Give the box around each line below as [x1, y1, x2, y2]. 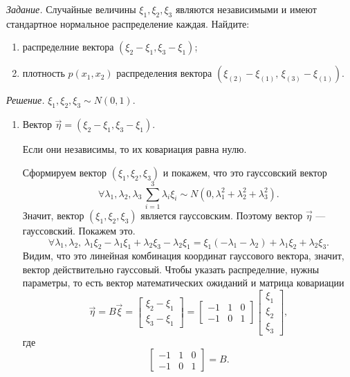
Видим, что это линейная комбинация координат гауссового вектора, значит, [22, 248, 344, 263]
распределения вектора [116, 66, 212, 80]
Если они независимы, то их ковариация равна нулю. [22, 142, 247, 156]
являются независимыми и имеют [175, 2, 317, 16]
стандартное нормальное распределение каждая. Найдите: [6, 16, 250, 30]
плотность [22, 66, 65, 80]
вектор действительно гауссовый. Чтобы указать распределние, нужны [22, 261, 320, 276]
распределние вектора [22, 39, 114, 54]
